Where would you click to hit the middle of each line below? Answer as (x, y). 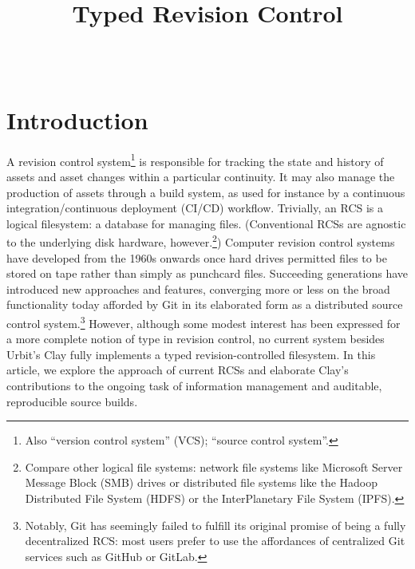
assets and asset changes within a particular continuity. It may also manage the (201, 176)
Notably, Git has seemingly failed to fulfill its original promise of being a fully (215, 525)
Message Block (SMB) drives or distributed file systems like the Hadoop (202, 482)
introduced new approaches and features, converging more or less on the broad (198, 288)
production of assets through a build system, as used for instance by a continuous (206, 192)
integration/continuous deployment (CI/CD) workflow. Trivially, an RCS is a (195, 208)
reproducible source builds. (72, 401)
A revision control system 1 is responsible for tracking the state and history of (195, 160)
